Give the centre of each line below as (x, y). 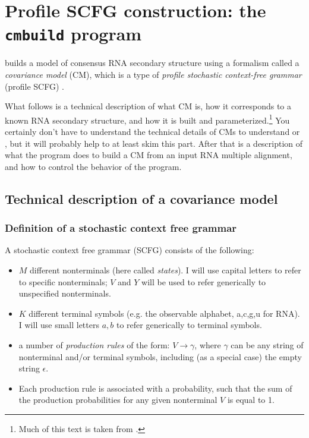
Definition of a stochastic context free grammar (121, 228)
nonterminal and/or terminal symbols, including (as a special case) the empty (160, 356)
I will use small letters (59, 325)
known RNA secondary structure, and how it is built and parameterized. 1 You (147, 119)
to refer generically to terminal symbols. (189, 325)
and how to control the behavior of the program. (93, 166)
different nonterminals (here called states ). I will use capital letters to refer (165, 270)
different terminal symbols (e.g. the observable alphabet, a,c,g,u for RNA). (164, 313)
